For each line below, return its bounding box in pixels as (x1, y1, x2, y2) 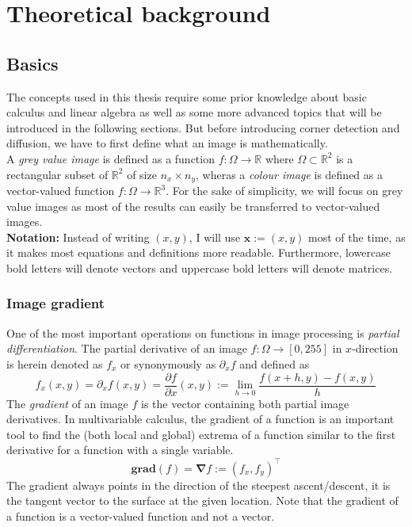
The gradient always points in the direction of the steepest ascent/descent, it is (6, 476, 391, 493)
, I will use (189, 228, 241, 245)
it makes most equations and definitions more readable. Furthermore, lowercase (6, 244, 391, 261)
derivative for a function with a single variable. (6, 441, 234, 458)
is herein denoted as (6, 355, 103, 372)
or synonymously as (120, 355, 216, 372)
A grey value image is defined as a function (6, 150, 215, 166)
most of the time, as (308, 228, 406, 245)
